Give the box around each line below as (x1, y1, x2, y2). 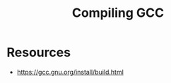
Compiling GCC (71, 5, 165, 21)
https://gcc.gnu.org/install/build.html (16, 68, 124, 76)
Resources (6, 44, 71, 60)
